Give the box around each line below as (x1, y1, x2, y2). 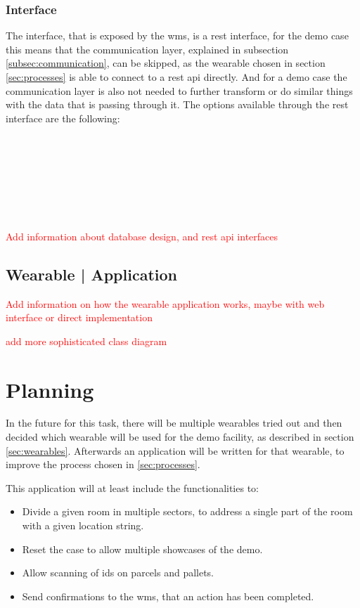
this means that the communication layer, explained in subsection (6, 41, 289, 56)
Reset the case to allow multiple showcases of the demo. (22, 541, 263, 556)
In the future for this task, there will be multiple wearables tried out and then (6, 415, 342, 430)
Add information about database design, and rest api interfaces (6, 228, 278, 243)
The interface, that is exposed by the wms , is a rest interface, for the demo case (6, 28, 349, 43)
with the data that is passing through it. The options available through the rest (6, 97, 349, 112)
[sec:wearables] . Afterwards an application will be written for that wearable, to (6, 443, 345, 458)
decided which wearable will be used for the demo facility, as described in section (6, 429, 354, 444)
